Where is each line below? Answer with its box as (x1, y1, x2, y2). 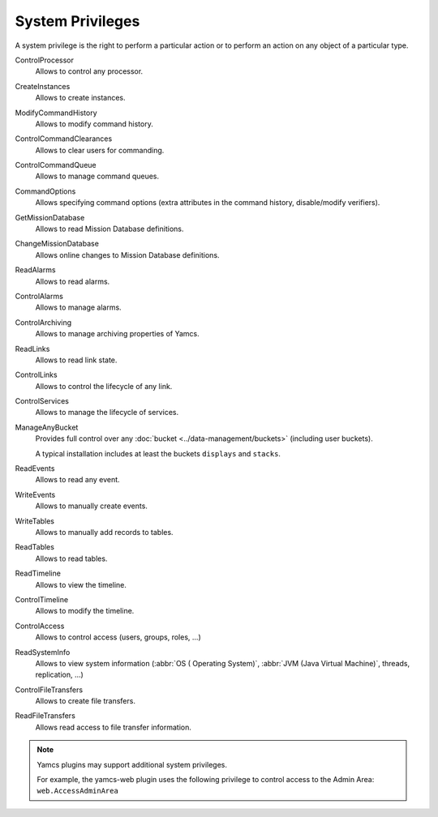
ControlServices (15, 396, 69, 406)
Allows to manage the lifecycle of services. (35, 408, 178, 417)
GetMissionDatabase (15, 212, 85, 222)
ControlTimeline (15, 594, 69, 604)
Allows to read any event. (35, 475, 121, 485)
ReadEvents (15, 464, 55, 473)
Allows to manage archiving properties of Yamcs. (35, 329, 200, 339)
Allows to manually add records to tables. (35, 528, 174, 537)
